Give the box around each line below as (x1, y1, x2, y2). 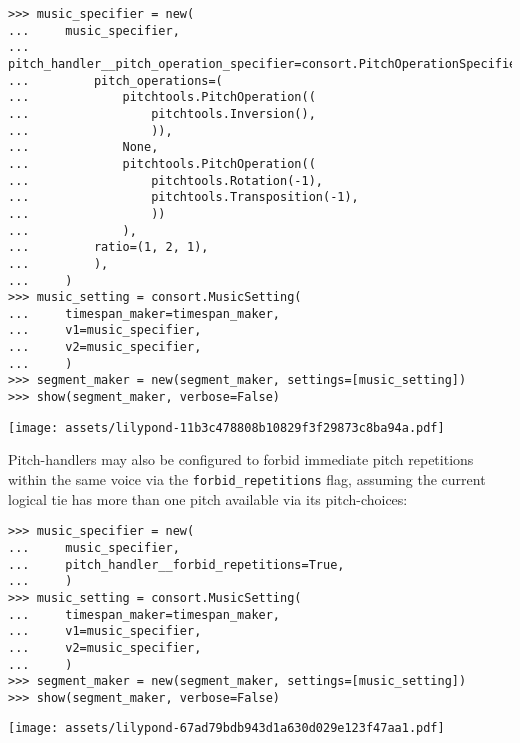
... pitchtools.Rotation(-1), (8, 173, 323, 188)
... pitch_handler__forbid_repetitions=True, (8, 557, 345, 572)
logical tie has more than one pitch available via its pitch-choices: (8, 488, 408, 509)
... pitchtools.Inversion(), (8, 106, 316, 121)
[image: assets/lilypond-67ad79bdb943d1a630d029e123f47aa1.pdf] (8, 721, 445, 736)
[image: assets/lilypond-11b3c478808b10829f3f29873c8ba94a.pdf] (8, 420, 445, 435)
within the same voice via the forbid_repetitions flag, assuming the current (8, 469, 486, 489)
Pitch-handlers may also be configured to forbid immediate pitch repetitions (8, 449, 474, 470)
